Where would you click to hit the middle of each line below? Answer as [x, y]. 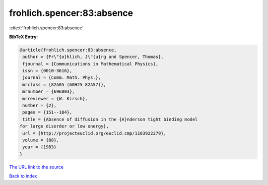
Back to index [23, 176]
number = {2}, [39, 106]
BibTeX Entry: [24, 37]
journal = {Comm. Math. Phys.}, [62, 78]
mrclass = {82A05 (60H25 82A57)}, [64, 85]
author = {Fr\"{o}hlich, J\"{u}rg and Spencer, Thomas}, [93, 57]
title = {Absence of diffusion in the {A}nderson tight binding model [110, 119]
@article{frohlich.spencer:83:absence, [68, 50]
